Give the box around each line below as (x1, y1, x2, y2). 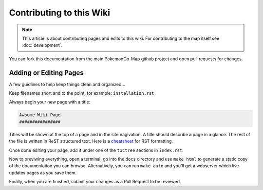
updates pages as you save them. (9, 170, 77, 175)
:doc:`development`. (22, 42, 63, 48)
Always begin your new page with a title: (9, 99, 91, 105)
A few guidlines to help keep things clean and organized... (9, 81, 126, 87)
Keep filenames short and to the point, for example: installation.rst (9, 90, 154, 96)
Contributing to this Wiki (9, 7, 111, 18)
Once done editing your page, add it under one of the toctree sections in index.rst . (9, 147, 184, 153)
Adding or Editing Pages (9, 69, 84, 77)
